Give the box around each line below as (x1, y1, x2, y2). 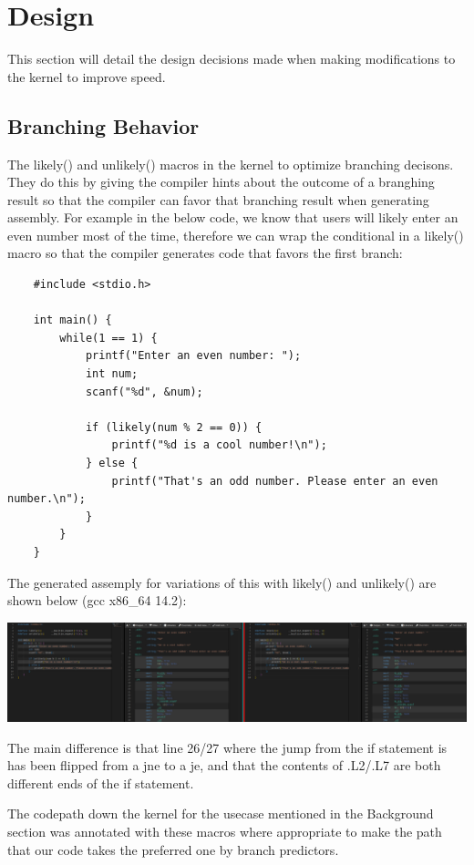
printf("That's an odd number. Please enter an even (111, 474, 438, 488)
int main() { (33, 314, 112, 327)
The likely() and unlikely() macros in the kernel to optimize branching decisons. (7, 154, 454, 173)
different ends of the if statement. (7, 773, 194, 792)
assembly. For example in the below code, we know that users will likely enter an (7, 208, 459, 227)
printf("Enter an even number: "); (85, 349, 302, 363)
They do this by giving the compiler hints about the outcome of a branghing (7, 172, 435, 191)
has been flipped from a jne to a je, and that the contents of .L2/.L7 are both (7, 756, 441, 775)
